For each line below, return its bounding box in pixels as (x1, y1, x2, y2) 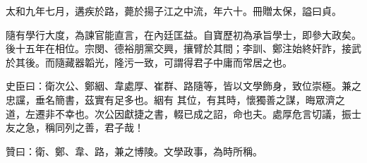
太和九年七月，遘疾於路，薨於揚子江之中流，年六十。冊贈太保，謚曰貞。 (6, 4, 342, 18)
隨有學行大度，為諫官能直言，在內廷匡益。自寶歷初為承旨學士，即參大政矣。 (6, 27, 361, 42)
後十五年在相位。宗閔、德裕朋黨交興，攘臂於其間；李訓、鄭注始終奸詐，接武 (6, 41, 361, 56)
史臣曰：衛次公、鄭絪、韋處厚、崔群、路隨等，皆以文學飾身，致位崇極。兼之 (6, 78, 361, 93)
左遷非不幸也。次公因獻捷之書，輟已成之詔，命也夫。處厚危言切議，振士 (25, 106, 361, 121)
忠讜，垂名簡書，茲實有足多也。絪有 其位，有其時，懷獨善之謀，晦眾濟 (6, 92, 335, 107)
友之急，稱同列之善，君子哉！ (6, 120, 144, 135)
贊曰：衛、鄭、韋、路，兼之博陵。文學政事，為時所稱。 (6, 143, 263, 158)
